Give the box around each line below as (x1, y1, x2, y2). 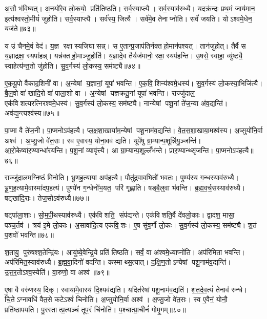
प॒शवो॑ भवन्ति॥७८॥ (5, 229, 54, 240)
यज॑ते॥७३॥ (5, 23, 36, 34)
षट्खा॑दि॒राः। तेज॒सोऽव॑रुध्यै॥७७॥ (5, 192, 89, 203)
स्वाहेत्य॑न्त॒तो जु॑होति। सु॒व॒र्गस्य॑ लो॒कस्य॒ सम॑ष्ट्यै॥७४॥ (5, 60, 140, 71)
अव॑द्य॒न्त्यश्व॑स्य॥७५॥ (5, 108, 59, 118)
